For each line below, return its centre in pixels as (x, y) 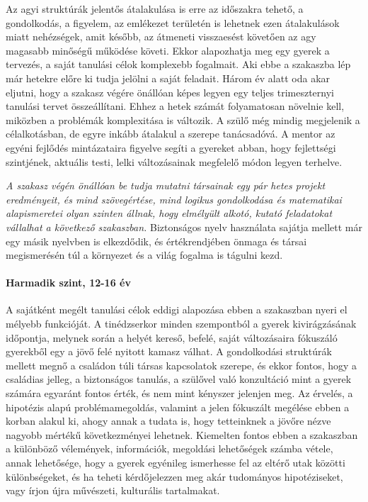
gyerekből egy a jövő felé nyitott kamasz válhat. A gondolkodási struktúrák (169, 351)
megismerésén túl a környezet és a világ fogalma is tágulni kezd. (144, 255)
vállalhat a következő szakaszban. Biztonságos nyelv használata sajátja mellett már (184, 227)
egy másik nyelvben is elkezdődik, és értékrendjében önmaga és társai (156, 241)
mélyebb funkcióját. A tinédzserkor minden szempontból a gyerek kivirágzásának (181, 324)
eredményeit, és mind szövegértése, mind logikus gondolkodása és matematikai (174, 199)
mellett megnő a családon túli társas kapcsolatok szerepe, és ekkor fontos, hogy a (182, 365)
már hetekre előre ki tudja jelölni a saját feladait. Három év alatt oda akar (168, 78)
